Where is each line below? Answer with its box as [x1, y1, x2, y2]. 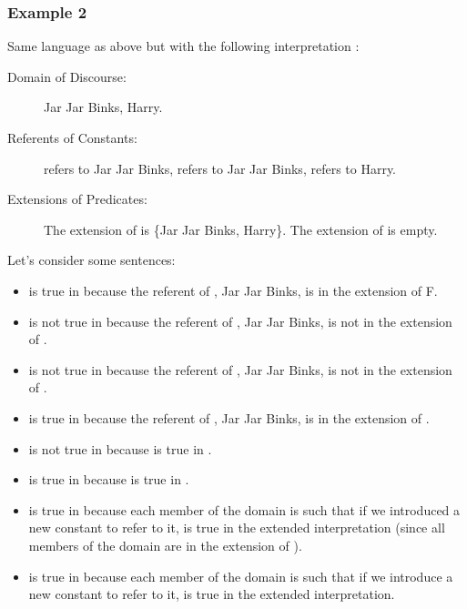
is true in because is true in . [28, 470, 189, 489]
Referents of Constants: [7, 128, 137, 147]
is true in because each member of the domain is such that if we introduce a [28, 566, 453, 585]
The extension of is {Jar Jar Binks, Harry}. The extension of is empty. [44, 219, 438, 239]
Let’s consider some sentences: [7, 250, 176, 269]
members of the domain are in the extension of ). [28, 535, 302, 554]
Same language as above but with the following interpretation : [7, 36, 360, 56]
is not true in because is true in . [28, 439, 212, 458]
